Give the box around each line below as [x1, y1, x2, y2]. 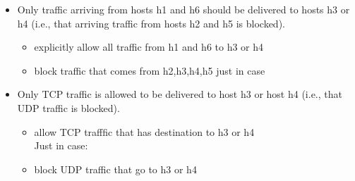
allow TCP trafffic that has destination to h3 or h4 [34, 124, 255, 139]
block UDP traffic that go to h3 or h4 [34, 161, 197, 176]
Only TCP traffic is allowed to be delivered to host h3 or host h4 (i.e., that [17, 87, 342, 101]
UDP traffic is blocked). [17, 100, 120, 115]
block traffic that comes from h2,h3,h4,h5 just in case [34, 63, 265, 77]
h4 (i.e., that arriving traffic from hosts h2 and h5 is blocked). [17, 15, 285, 30]
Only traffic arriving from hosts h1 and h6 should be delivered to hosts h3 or [17, 2, 350, 16]
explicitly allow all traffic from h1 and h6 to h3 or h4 [34, 39, 264, 54]
